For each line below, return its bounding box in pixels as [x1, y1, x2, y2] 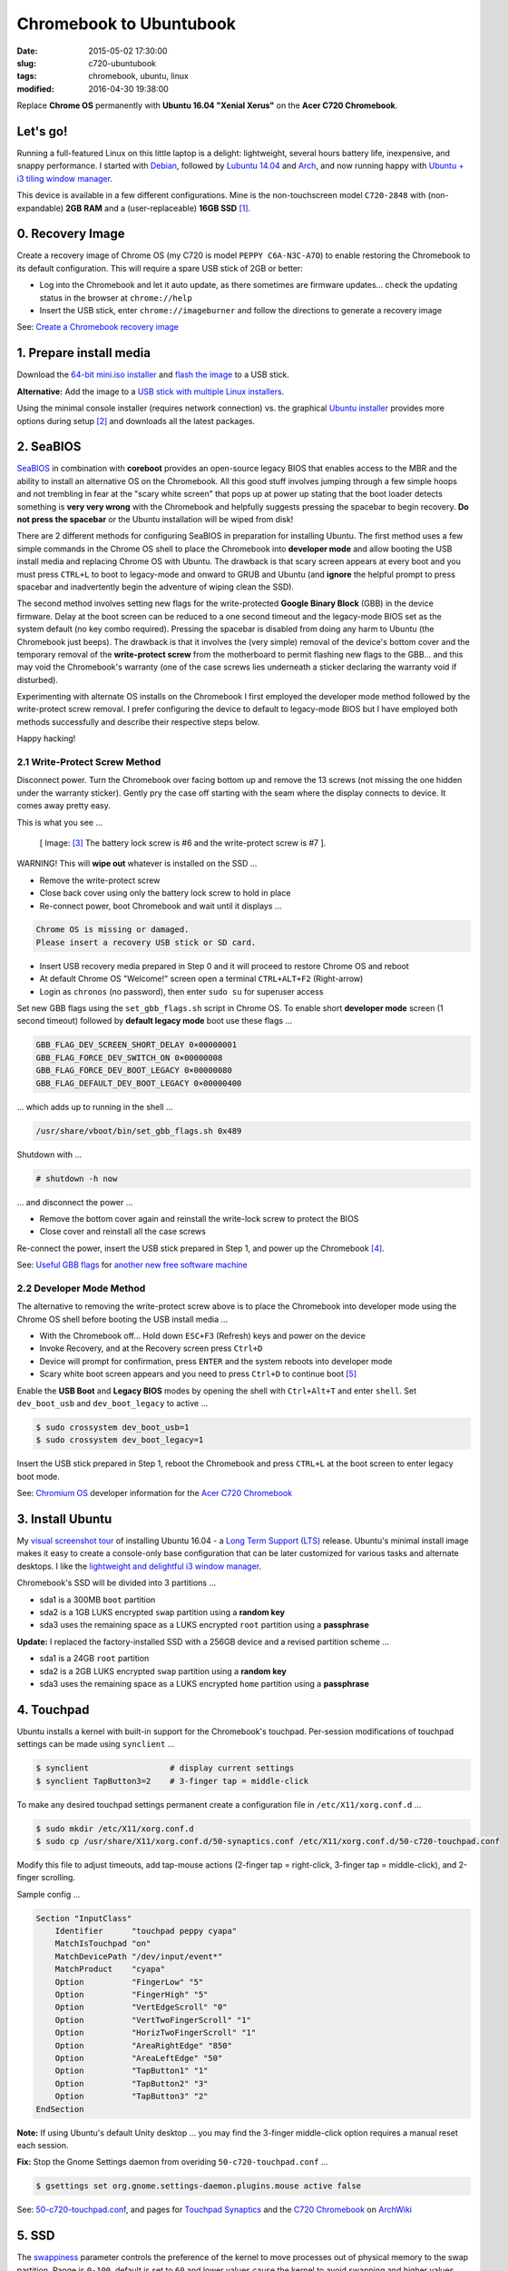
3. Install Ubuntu [16, 1511, 112, 1526]
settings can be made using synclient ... [16, 1739, 175, 1750]
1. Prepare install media [16, 345, 151, 361]
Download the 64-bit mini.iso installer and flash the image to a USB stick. [16, 369, 290, 381]
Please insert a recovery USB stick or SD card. [35, 937, 257, 947]
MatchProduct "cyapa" [54, 1964, 166, 1975]
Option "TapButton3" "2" [54, 2091, 209, 2102]
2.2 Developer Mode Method [16, 1282, 146, 1294]
